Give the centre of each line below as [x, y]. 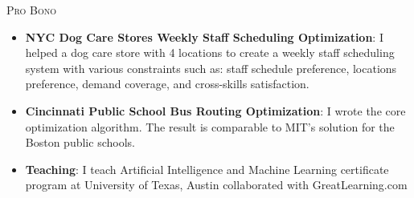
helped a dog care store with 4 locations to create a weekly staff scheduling [210, 53]
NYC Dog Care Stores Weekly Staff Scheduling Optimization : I [204, 36]
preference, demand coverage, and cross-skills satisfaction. [167, 84]
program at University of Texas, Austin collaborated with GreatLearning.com [216, 185]
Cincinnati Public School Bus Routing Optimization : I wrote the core [215, 110]
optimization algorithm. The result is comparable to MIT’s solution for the [210, 126]
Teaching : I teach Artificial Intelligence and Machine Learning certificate [207, 169]
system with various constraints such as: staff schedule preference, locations [211, 68]
